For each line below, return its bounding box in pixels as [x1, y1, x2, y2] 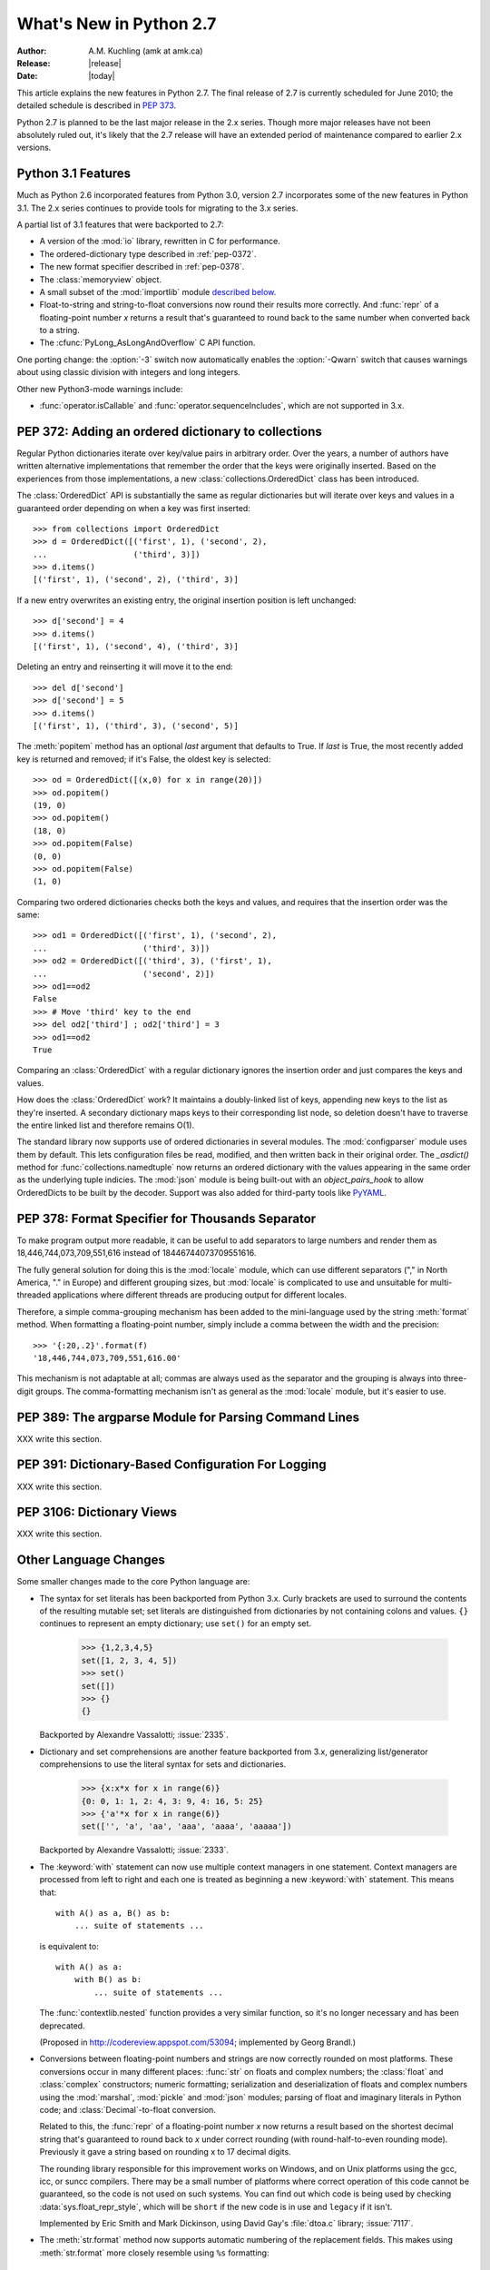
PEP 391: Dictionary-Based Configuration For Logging [16, 1457, 327, 1473]
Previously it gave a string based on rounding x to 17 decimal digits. [39, 2147, 291, 2157]
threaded [16, 1289, 52, 1300]
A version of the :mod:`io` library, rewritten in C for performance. [39, 236, 280, 247]
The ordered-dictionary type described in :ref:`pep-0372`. [39, 248, 257, 259]
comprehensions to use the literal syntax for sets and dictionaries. [39, 1759, 287, 1770]
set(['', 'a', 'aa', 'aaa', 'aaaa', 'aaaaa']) [81, 1821, 292, 1831]
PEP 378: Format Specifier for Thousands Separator [16, 1210, 317, 1226]
